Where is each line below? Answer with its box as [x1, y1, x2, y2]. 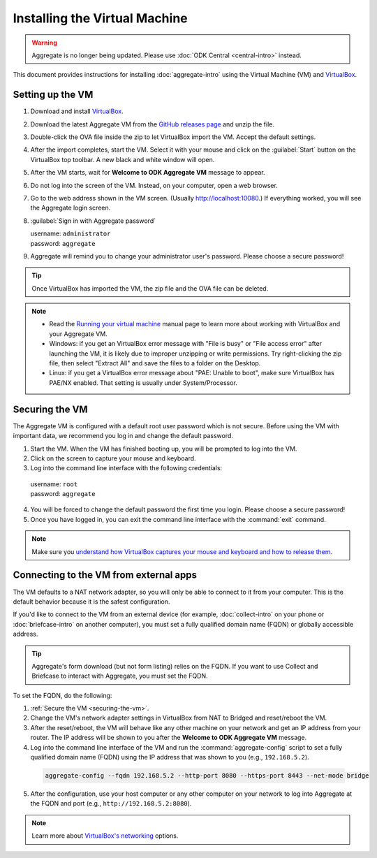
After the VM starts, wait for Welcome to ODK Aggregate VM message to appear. [30, 168, 265, 177]
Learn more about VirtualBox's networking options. [31, 831, 179, 840]
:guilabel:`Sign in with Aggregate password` [30, 217, 156, 225]
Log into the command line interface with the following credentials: [30, 464, 223, 472]
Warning [31, 38, 57, 47]
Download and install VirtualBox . [30, 107, 124, 115]
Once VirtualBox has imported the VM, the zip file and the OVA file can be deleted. [31, 284, 269, 293]
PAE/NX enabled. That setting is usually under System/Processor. [49, 378, 237, 387]
